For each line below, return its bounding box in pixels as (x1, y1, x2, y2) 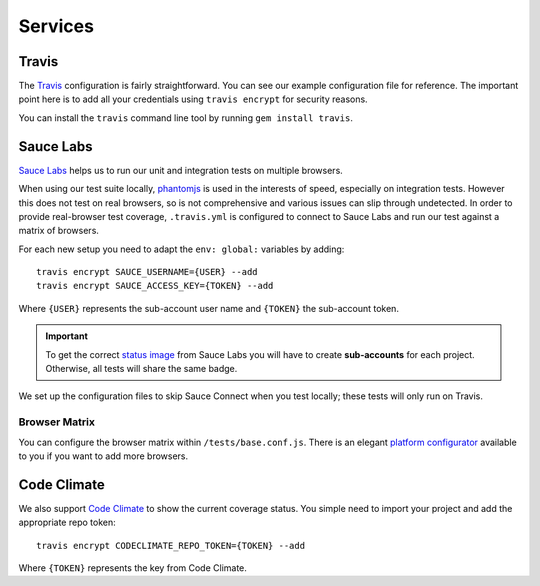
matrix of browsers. (18, 225, 100, 237)
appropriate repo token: (18, 516, 116, 529)
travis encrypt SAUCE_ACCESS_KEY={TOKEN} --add (36, 280, 274, 292)
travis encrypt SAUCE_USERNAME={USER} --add (36, 266, 259, 278)
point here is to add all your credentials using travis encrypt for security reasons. (18, 93, 369, 105)
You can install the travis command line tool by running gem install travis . (18, 111, 354, 124)
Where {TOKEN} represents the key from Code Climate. (18, 562, 247, 574)
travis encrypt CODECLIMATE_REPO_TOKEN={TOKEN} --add (36, 540, 305, 551)
